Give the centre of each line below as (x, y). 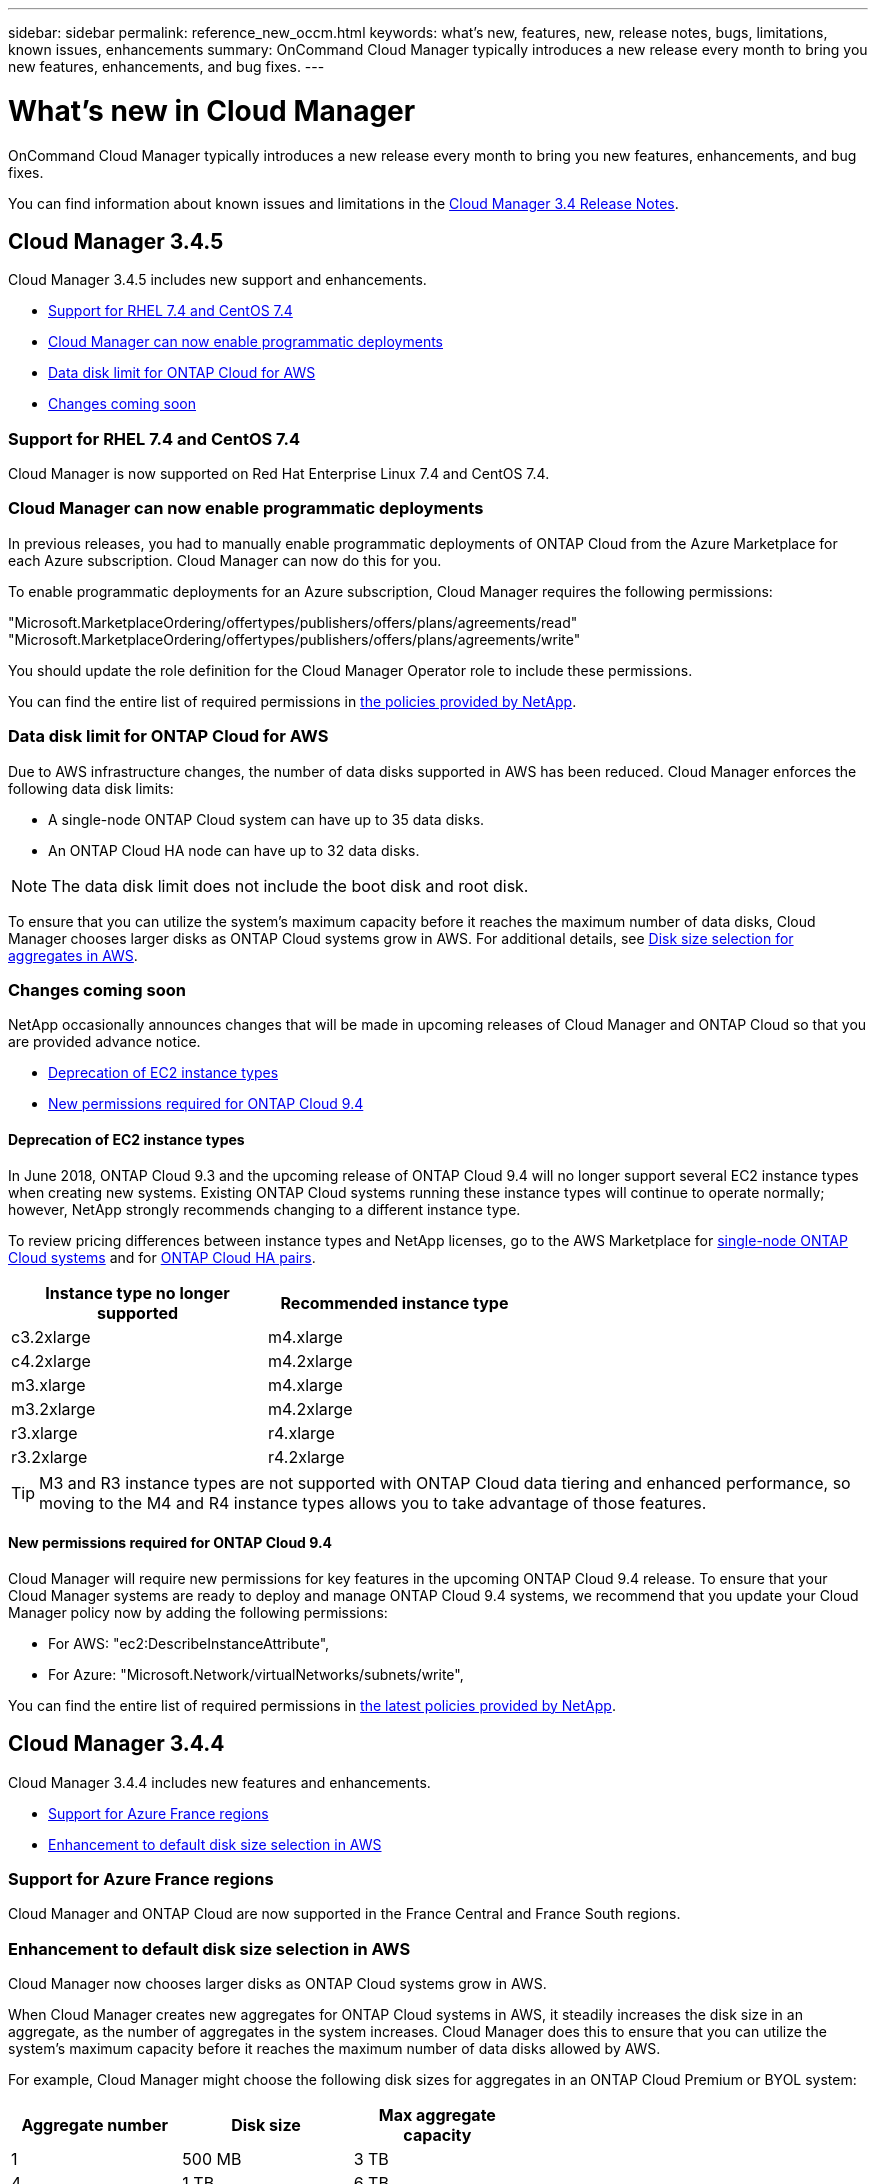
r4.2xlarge (306, 1456)
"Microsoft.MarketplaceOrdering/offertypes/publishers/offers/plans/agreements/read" (293, 622)
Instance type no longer (137, 1292)
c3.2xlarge (51, 1336)
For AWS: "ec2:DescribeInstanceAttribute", (189, 1643)
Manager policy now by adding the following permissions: (198, 1612)
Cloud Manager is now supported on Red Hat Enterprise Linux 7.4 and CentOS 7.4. (279, 474)
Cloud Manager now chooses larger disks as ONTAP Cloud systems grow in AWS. (277, 1984)
